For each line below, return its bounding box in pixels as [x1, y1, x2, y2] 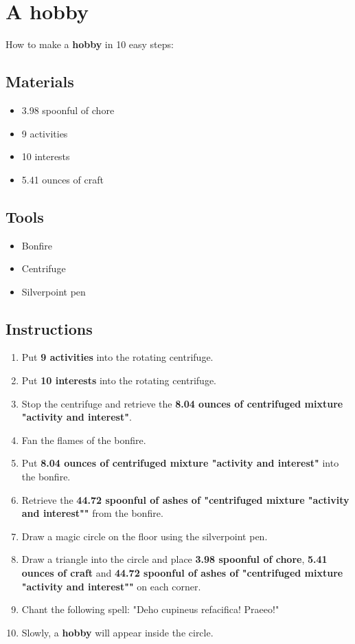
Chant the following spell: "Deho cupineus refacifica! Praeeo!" [21, 602, 279, 617]
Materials [5, 71, 74, 92]
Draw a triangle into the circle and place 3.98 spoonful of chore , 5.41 [21, 552, 328, 566]
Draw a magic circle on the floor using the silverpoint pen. [21, 529, 268, 543]
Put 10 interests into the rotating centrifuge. [21, 373, 216, 388]
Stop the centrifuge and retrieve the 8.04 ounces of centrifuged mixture [21, 396, 343, 410]
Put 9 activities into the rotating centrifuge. [21, 350, 214, 364]
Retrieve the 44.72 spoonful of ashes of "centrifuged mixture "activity [21, 492, 350, 507]
